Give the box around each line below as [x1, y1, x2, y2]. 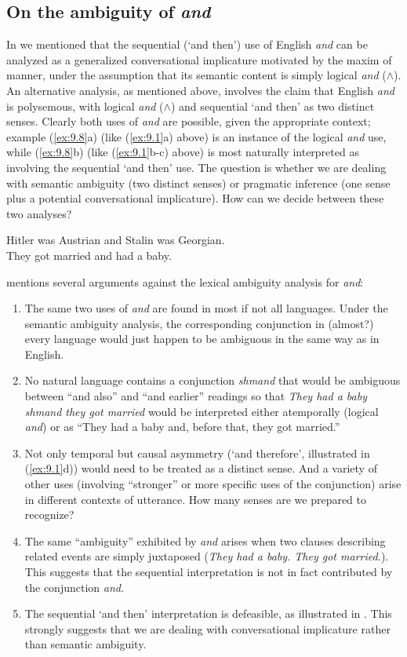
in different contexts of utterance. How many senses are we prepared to [24, 491, 367, 507]
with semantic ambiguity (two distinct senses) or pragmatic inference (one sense [6, 174, 391, 191]
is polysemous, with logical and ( [6, 97, 164, 114]
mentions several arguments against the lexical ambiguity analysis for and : [6, 273, 364, 290]
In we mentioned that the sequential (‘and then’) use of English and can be [6, 36, 368, 53]
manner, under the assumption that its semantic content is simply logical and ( [6, 67, 387, 83]
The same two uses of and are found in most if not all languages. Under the [24, 300, 388, 316]
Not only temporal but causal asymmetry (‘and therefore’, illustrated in [24, 444, 370, 461]
